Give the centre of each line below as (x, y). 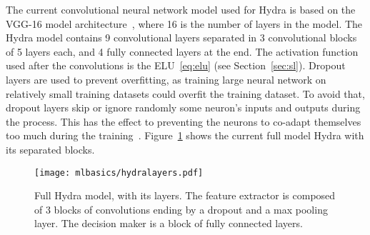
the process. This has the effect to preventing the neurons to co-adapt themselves (184, 121)
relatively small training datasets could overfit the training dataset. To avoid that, (185, 93)
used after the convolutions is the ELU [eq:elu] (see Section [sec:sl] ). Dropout (176, 65)
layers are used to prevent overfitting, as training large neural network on (166, 79)
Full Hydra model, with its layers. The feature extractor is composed (185, 195)
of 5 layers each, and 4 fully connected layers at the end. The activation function (182, 51)
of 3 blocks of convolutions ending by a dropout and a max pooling (181, 209)
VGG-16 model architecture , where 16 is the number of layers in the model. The (184, 23)
